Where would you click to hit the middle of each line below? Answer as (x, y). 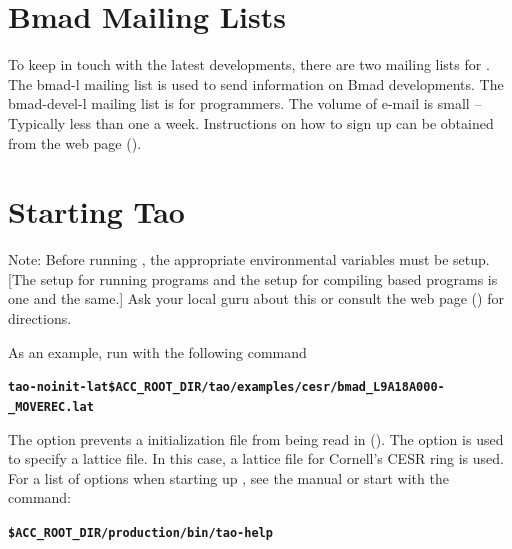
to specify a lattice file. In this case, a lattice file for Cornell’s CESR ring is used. (256, 458)
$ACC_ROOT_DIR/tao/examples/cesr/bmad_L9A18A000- (276, 387)
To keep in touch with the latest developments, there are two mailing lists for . (249, 64)
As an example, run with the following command (157, 351)
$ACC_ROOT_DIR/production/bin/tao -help (140, 532)
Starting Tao (96, 211)
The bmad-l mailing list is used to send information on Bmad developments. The (256, 83)
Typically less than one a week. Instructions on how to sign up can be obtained (251, 122)
